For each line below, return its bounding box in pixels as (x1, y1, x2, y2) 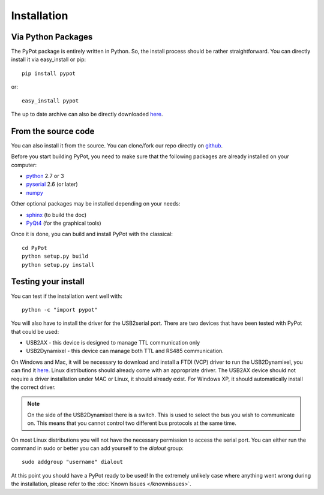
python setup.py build (22, 253, 89, 260)
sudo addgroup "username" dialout (22, 458, 123, 466)
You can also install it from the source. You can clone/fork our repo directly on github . (11, 141, 223, 149)
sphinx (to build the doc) (26, 211, 87, 218)
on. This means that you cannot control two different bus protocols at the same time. (27, 419, 236, 427)
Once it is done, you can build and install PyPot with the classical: (11, 231, 173, 238)
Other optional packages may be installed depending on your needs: (11, 200, 181, 207)
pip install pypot (22, 70, 76, 77)
